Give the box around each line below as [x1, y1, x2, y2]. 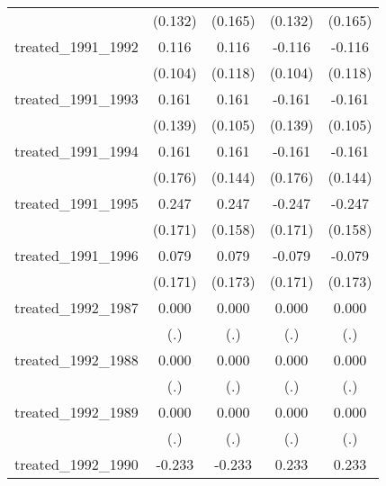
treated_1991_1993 [14, 88, 139, 109]
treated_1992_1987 [14, 297, 139, 318]
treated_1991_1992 [14, 36, 139, 57]
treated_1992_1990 [14, 454, 139, 474]
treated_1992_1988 [14, 349, 139, 370]
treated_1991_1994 [14, 140, 139, 161]
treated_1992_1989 [14, 401, 139, 422]
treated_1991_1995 [14, 193, 139, 213]
